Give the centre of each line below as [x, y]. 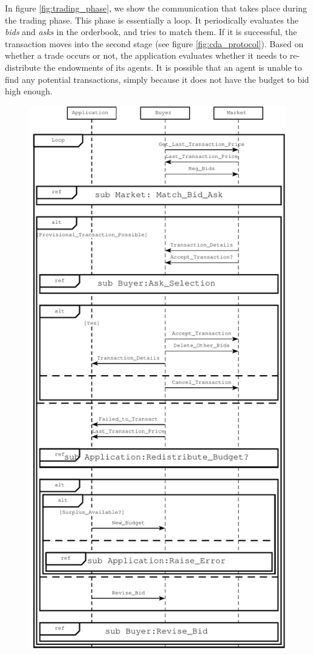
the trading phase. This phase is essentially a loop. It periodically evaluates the [152, 20]
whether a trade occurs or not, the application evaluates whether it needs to [146, 55]
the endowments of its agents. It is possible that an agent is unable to [173, 67]
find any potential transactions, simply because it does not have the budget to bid [157, 79]
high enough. [29, 91]
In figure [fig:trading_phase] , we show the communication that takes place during [156, 8]
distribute [23, 67]
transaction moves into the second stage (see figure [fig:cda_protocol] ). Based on [154, 43]
